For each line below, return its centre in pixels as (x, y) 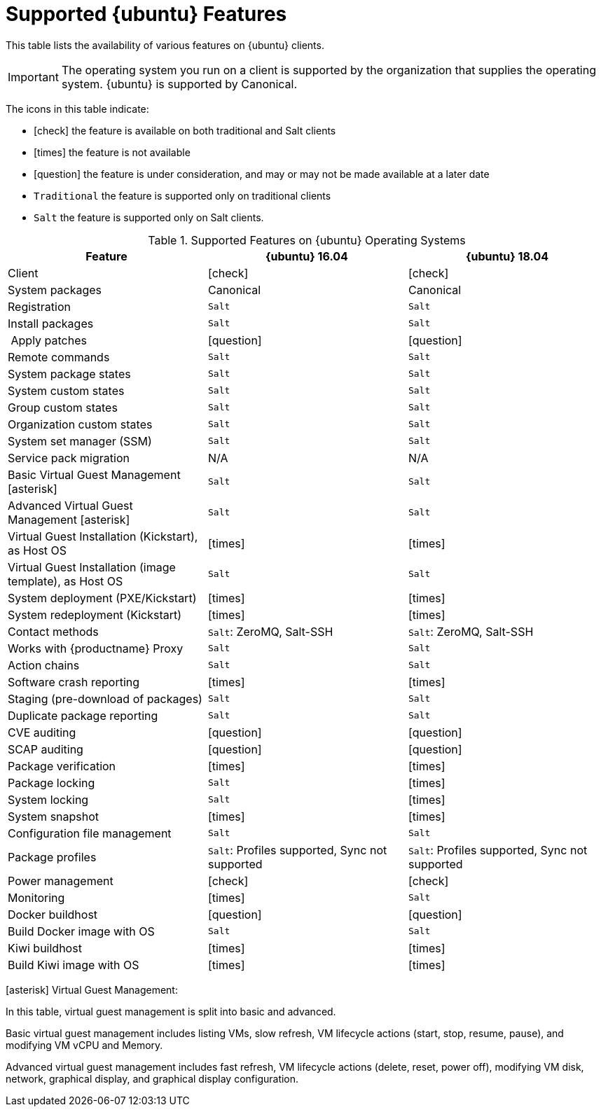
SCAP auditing (46, 749)
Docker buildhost (53, 914)
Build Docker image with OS (81, 931)
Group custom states (63, 407)
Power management (61, 881)
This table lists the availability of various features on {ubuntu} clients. (165, 45)
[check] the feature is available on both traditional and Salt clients (185, 130)
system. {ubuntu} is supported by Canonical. (179, 84)
